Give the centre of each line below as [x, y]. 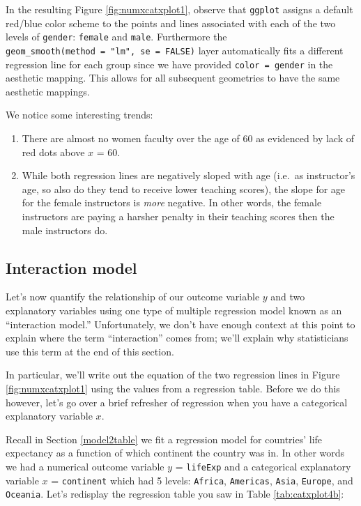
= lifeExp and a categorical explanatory [263, 466]
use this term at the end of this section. [90, 351]
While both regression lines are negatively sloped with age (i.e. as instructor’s [189, 175]
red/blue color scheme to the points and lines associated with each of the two [171, 23]
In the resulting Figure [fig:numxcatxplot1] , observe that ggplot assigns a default [179, 9]
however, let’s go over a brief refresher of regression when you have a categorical [177, 402]
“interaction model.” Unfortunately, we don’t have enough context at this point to [180, 324]
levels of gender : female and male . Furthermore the [116, 37]
